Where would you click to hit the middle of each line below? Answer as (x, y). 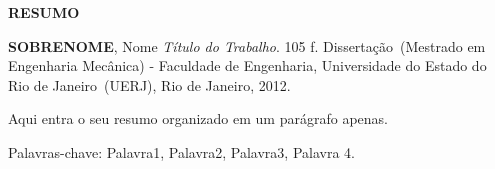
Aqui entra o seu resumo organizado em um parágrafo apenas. (198, 118)
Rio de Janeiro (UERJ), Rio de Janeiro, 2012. (149, 84)
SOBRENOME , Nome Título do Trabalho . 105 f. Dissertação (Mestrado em (247, 45)
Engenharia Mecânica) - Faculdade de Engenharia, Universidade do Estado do (247, 65)
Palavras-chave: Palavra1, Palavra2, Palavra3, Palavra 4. (181, 151)
